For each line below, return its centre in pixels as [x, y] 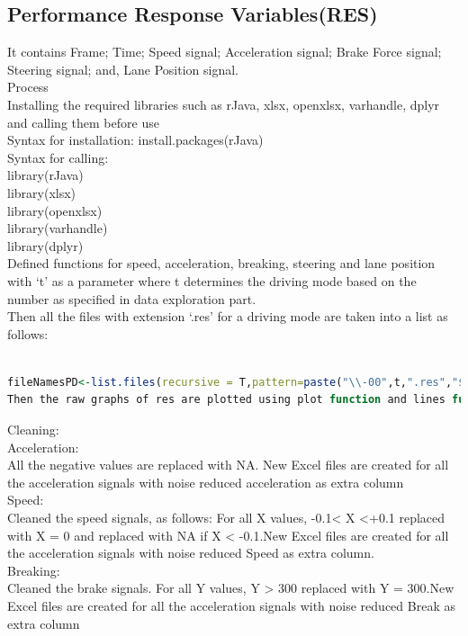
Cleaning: [33, 430]
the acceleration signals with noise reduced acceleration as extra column [206, 482]
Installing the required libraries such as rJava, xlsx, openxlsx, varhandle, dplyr [224, 104]
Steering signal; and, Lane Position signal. [123, 69]
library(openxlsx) [55, 210]
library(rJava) [45, 175]
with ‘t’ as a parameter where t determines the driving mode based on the [212, 280]
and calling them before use [83, 122]
